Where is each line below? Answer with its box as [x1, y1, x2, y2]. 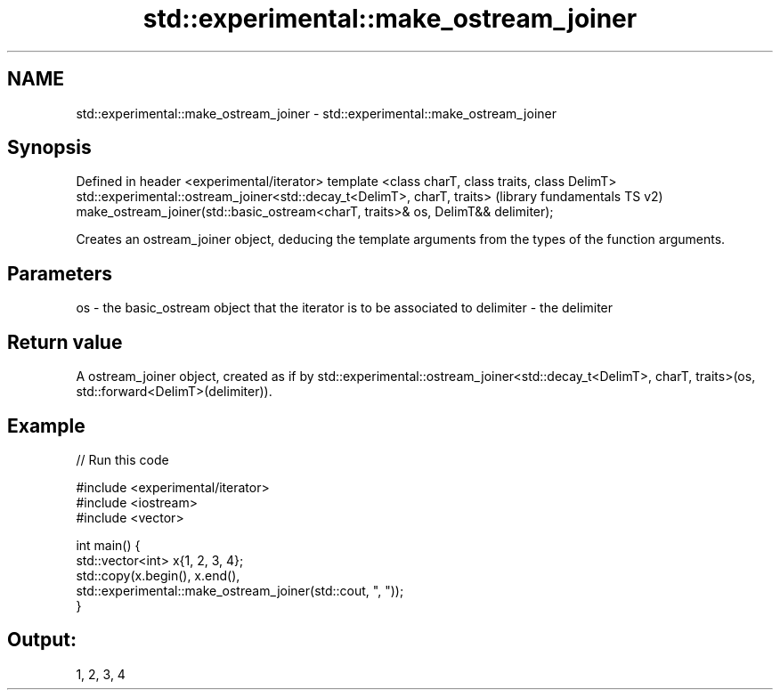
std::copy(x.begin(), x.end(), [76, 567, 240, 583]
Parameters [7, 262, 112, 285]
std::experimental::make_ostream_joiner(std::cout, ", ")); [76, 582, 404, 598]
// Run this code [76, 451, 169, 467]
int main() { [76, 537, 141, 553]
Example [7, 414, 85, 437]
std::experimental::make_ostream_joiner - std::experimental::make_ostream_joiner [76, 105, 557, 121]
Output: [7, 628, 77, 652]
